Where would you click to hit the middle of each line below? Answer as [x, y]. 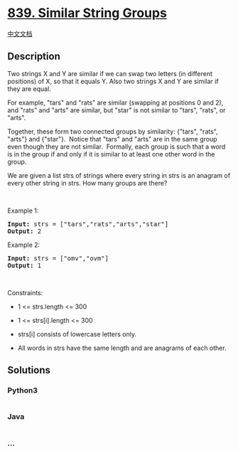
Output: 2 [24, 231]
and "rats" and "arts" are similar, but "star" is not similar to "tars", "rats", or [117, 110]
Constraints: [25, 292]
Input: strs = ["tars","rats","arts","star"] [88, 224]
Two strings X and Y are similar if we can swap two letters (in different [110, 73]
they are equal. [29, 89]
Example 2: [24, 245]
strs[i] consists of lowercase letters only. [77, 334]
